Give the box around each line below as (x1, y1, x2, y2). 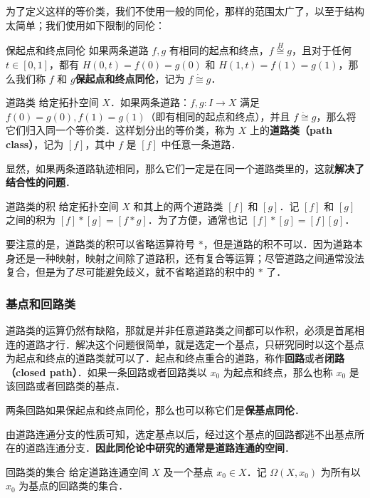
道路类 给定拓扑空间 (6, 95, 99, 110)
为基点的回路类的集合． (18, 478, 129, 493)
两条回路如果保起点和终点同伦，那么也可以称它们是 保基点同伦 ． (6, 402, 305, 417)
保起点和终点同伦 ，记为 (75, 71, 185, 85)
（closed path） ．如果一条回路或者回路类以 (6, 364, 207, 379)
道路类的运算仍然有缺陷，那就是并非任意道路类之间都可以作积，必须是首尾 (6, 322, 354, 337)
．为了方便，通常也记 (147, 212, 248, 227)
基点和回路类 (6, 294, 76, 312)
